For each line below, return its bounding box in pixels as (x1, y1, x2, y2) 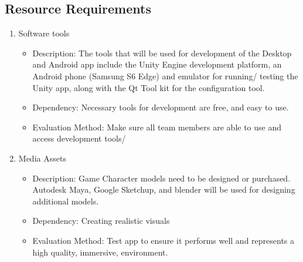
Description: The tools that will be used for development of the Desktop (32, 46, 292, 59)
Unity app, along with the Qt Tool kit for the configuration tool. (32, 81, 265, 93)
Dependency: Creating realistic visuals (32, 214, 170, 227)
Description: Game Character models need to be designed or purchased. (32, 172, 291, 184)
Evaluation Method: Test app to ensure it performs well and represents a (32, 234, 295, 246)
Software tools (18, 27, 70, 39)
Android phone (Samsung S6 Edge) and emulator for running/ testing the (32, 69, 298, 82)
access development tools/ (32, 132, 126, 145)
